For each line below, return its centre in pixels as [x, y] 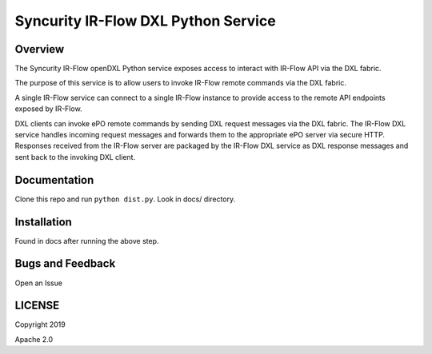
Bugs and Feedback [65, 264]
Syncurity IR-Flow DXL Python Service [145, 21]
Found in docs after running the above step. [87, 241]
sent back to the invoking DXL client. [75, 157]
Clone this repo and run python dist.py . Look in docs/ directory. [125, 199]
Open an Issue [39, 283]
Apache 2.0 [34, 339]
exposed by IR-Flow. [49, 109]
